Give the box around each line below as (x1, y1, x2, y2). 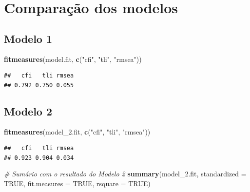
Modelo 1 (4, 31, 53, 46)
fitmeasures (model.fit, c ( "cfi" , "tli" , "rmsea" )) (4, 54, 142, 64)
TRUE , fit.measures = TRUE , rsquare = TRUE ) (4, 178, 151, 188)
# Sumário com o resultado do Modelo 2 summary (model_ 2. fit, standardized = (4, 169, 247, 179)
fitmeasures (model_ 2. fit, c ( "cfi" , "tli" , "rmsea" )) (4, 126, 151, 136)
